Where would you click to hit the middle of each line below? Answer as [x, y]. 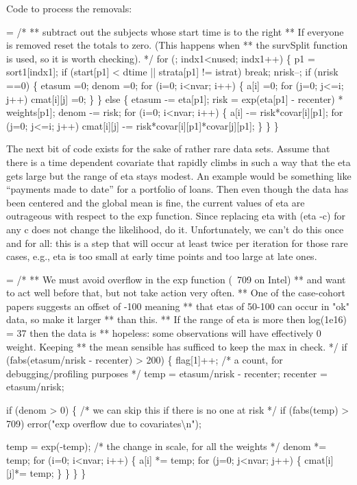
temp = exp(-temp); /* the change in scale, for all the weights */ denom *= [167, 446]
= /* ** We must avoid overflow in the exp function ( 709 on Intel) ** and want [176, 279]
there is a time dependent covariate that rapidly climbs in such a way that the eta [178, 162]
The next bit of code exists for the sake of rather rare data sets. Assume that [168, 149]
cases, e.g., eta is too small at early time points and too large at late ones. [162, 256]
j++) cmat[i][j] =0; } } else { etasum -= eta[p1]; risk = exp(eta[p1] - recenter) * [175, 98]
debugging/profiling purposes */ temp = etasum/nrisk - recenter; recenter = [167, 373]
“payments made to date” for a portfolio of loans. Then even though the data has [177, 189]
